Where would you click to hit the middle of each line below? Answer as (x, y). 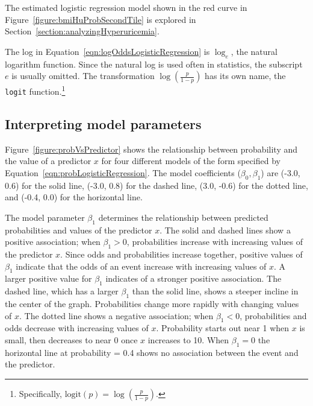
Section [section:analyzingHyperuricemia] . (82, 31)
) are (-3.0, (280, 172)
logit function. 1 (35, 90)
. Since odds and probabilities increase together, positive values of (181, 254)
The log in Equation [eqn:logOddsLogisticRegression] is (107, 51)
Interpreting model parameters (103, 123)
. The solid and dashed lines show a (225, 230)
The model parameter (45, 217)
